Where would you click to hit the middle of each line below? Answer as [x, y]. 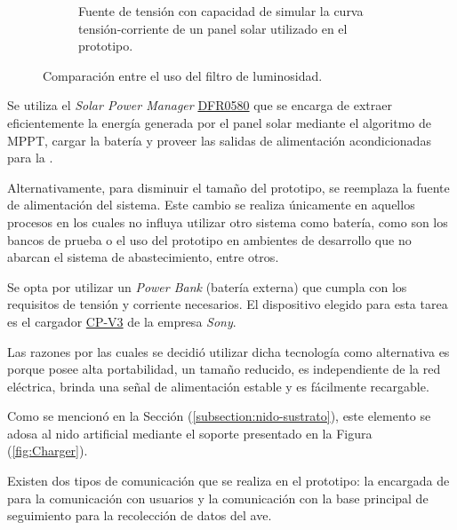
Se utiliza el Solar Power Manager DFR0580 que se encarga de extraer [200, 105]
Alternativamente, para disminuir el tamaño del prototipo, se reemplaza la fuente [228, 187]
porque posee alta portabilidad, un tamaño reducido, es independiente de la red [224, 369]
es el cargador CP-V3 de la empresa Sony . [122, 321]
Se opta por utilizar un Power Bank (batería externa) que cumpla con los [207, 286]
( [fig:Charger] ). [48, 451]
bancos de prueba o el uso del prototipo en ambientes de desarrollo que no [209, 239]
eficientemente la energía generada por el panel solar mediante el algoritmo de [220, 122]
